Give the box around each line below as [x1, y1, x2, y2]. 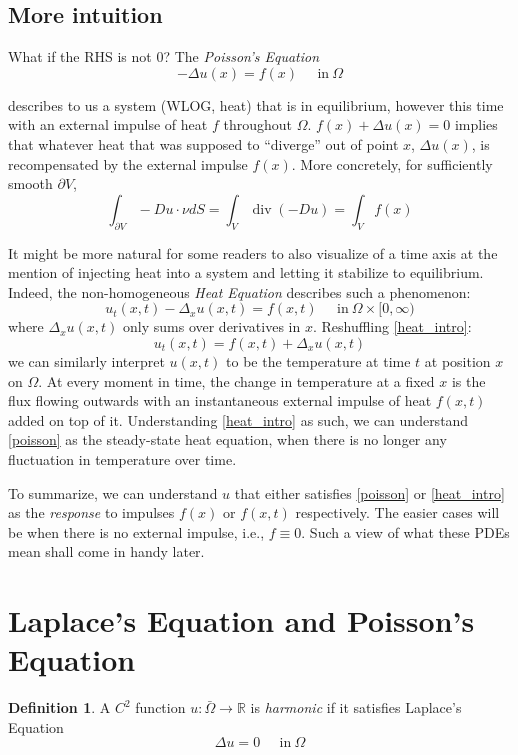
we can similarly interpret [8, 350, 165, 371]
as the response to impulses [8, 502, 175, 523]
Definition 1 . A [8, 697, 111, 718]
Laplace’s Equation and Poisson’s [8, 600, 475, 641]
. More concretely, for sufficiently [291, 153, 493, 174]
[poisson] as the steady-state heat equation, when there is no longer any [8, 429, 447, 450]
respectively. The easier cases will [295, 502, 500, 523]
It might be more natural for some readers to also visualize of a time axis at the [8, 242, 498, 263]
